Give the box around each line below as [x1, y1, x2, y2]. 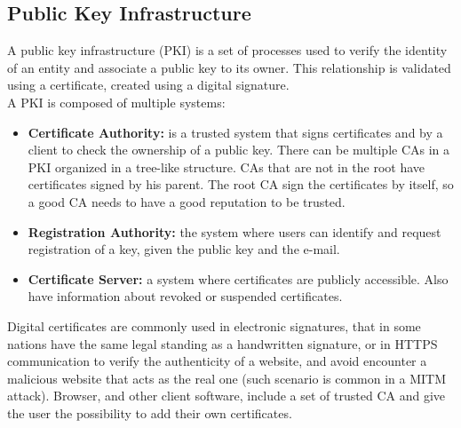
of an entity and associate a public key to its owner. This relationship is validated [7, 58, 451, 76]
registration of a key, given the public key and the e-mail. [28, 240, 340, 258]
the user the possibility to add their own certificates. [7, 403, 292, 422]
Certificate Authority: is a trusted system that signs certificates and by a [28, 123, 443, 141]
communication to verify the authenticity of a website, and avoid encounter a [7, 352, 427, 370]
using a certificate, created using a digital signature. [7, 75, 290, 94]
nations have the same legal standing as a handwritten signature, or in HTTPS [7, 334, 438, 353]
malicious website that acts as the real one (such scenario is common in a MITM [7, 369, 447, 387]
